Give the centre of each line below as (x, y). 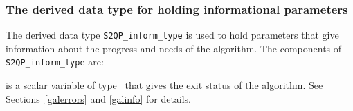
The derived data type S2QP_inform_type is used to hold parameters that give (172, 35)
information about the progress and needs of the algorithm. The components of (174, 48)
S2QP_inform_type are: (55, 62)
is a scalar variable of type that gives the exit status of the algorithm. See (164, 85)
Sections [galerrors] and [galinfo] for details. (99, 98)
